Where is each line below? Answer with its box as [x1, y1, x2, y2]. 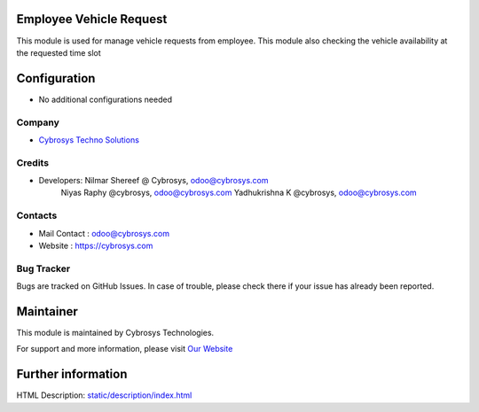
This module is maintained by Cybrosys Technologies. [16, 328, 215, 338]
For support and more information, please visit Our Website [16, 344, 233, 354]
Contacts [16, 209, 58, 222]
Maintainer [16, 304, 79, 319]
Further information [16, 367, 128, 382]
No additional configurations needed [38, 94, 173, 105]
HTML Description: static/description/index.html [16, 390, 192, 400]
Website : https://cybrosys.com [38, 240, 153, 252]
